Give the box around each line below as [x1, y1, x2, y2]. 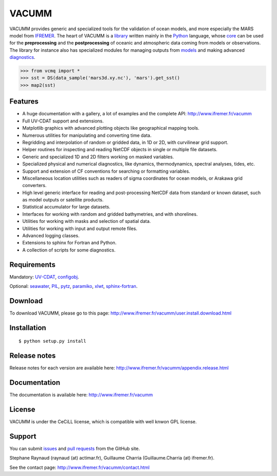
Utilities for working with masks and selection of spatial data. [22, 218, 151, 224]
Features [9, 97, 38, 106]
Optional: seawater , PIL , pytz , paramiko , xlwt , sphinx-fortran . [9, 283, 138, 289]
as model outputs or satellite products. [22, 197, 104, 203]
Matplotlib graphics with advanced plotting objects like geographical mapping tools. [22, 125, 200, 131]
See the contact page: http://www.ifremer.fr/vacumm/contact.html [9, 464, 150, 470]
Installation [9, 323, 46, 332]
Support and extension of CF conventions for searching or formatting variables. [22, 168, 190, 174]
